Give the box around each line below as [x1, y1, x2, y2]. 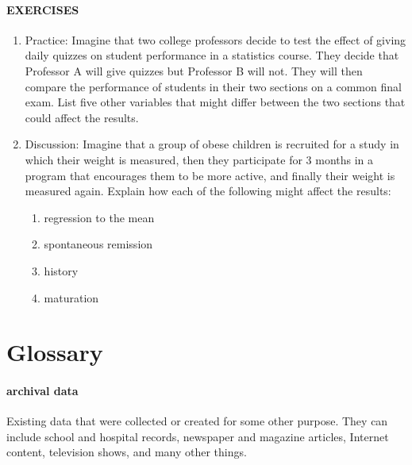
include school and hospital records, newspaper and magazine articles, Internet [6, 428, 389, 444]
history [44, 262, 79, 279]
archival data [6, 382, 79, 399]
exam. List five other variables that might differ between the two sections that [25, 94, 406, 110]
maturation [44, 289, 99, 306]
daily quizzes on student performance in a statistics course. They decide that [25, 47, 399, 63]
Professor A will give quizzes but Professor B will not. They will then [25, 62, 363, 79]
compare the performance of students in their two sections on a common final [25, 78, 402, 94]
